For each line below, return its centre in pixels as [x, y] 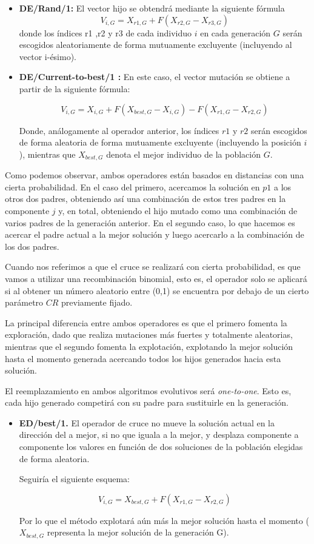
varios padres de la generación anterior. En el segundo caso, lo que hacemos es [150, 222]
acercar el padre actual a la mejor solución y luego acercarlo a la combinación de [155, 234]
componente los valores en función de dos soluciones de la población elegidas [161, 447]
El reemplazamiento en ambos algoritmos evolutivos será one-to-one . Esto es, [148, 390]
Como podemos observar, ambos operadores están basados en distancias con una [155, 175]
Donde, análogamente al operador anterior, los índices [119, 130]
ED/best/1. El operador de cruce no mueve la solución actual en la [147, 422]
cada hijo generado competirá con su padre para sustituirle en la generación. [147, 402]
